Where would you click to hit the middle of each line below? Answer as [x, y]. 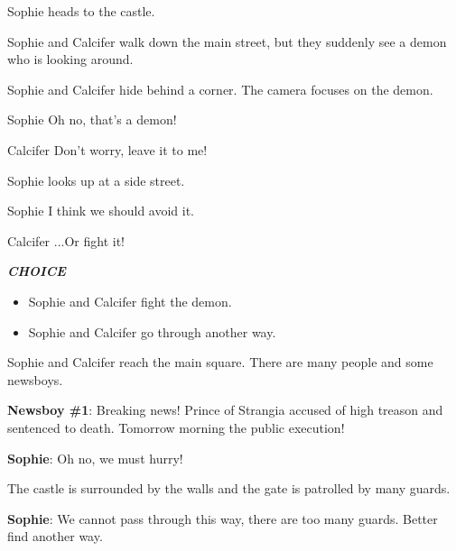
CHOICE [37, 271]
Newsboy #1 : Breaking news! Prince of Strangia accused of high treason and [225, 410]
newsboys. [35, 379]
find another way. [55, 536]
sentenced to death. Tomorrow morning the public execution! [176, 427]
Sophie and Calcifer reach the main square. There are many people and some [220, 362]
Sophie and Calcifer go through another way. [152, 331]
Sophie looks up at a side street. [96, 180]
